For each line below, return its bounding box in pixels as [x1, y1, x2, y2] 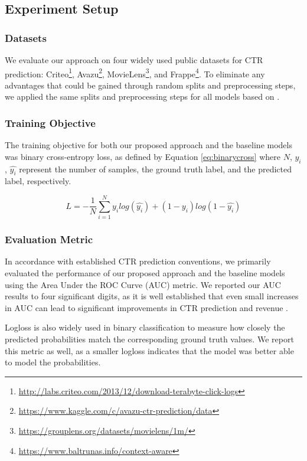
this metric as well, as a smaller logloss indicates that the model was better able [5, 344, 294, 357]
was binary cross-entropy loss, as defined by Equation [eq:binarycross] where [5, 150, 280, 162]
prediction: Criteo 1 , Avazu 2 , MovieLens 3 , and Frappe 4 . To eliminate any [5, 66, 265, 80]
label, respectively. [5, 175, 71, 187]
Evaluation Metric [5, 232, 93, 247]
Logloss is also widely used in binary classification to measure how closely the [5, 321, 285, 334]
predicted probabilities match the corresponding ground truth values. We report [5, 332, 294, 345]
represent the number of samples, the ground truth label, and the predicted [19, 162, 292, 175]
